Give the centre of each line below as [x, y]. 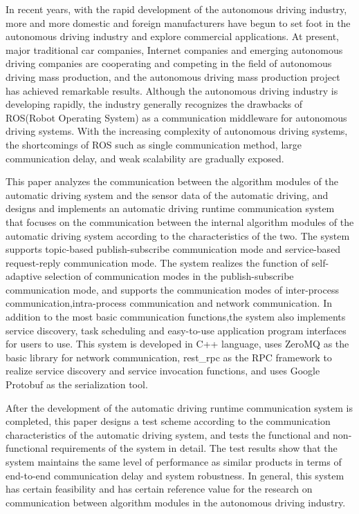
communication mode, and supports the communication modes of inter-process [172, 289]
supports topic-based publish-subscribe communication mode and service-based [173, 249]
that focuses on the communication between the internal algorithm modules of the [180, 221]
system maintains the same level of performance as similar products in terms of [174, 461]
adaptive [24, 276]
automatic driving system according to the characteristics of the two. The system [178, 235]
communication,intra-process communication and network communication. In [169, 303]
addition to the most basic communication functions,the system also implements [176, 317]
